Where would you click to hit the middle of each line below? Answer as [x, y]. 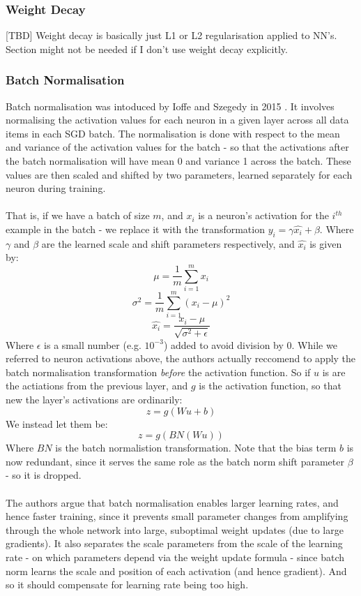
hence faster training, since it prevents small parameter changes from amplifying [177, 516]
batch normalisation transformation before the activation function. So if [158, 372]
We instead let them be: [57, 423]
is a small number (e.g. [93, 344]
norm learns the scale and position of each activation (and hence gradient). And [176, 571]
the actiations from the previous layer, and [97, 386]
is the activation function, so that [270, 386]
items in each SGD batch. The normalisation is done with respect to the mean [173, 133]
